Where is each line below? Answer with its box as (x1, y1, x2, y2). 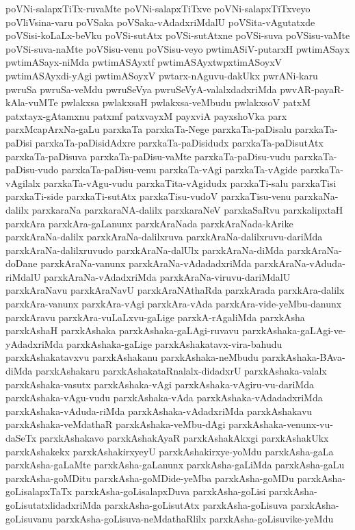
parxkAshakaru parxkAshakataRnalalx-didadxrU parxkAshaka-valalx (35, 364, 327, 378)
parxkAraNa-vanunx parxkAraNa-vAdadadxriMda (40, 256, 252, 270)
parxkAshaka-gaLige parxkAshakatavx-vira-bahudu (66, 336, 282, 351)
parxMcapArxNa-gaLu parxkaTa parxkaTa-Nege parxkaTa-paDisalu (5, 122, 292, 136)
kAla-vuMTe (5, 95, 58, 110)
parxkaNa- (294, 189, 339, 203)
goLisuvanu (5, 511, 53, 525)
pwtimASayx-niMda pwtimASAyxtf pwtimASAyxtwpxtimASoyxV (5, 55, 282, 69)
